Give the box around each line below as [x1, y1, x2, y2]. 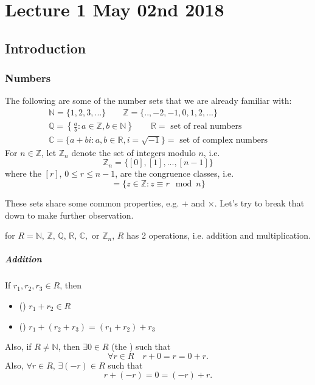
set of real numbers [170, 122, 242, 131]
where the [5, 167, 41, 180]
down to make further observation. [5, 208, 134, 221]
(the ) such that [111, 340, 171, 353]
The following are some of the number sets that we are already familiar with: [5, 94, 292, 107]
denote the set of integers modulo [71, 146, 196, 158]
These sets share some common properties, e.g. [5, 197, 179, 210]
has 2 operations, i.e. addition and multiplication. [126, 229, 311, 242]
